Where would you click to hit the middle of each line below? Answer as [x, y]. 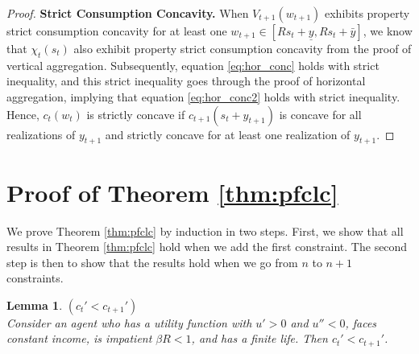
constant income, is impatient [79, 338]
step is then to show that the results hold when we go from [152, 262]
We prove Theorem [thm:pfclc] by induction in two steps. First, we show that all [205, 231]
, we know [388, 31]
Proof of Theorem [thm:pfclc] [172, 192]
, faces [361, 322]
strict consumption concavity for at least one [117, 31]
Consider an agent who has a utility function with [129, 322]
